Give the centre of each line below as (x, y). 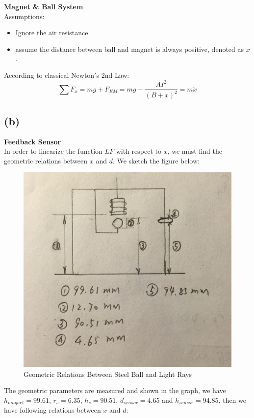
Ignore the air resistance (52, 33)
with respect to (139, 151)
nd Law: (117, 75)
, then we (232, 400)
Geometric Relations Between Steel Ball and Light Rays (108, 374)
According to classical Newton (49, 75)
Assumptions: (24, 16)
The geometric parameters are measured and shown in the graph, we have (115, 390)
